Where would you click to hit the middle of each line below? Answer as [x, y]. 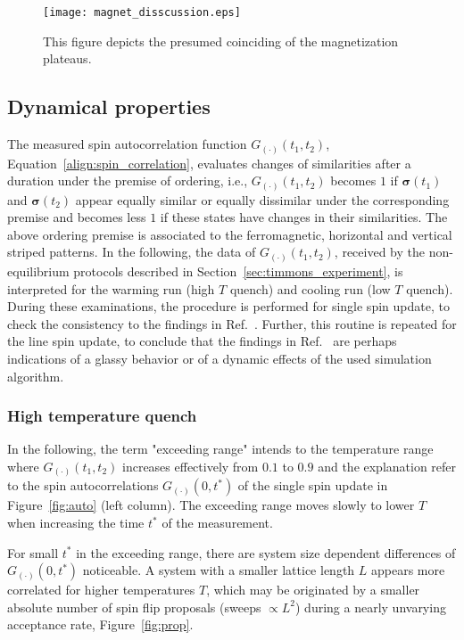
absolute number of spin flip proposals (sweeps [134, 607]
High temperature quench [102, 416]
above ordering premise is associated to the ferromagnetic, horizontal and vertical [230, 234]
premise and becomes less [77, 217]
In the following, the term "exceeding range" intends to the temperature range [220, 449]
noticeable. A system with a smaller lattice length [219, 570]
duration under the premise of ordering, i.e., [128, 181]
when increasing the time [76, 523]
